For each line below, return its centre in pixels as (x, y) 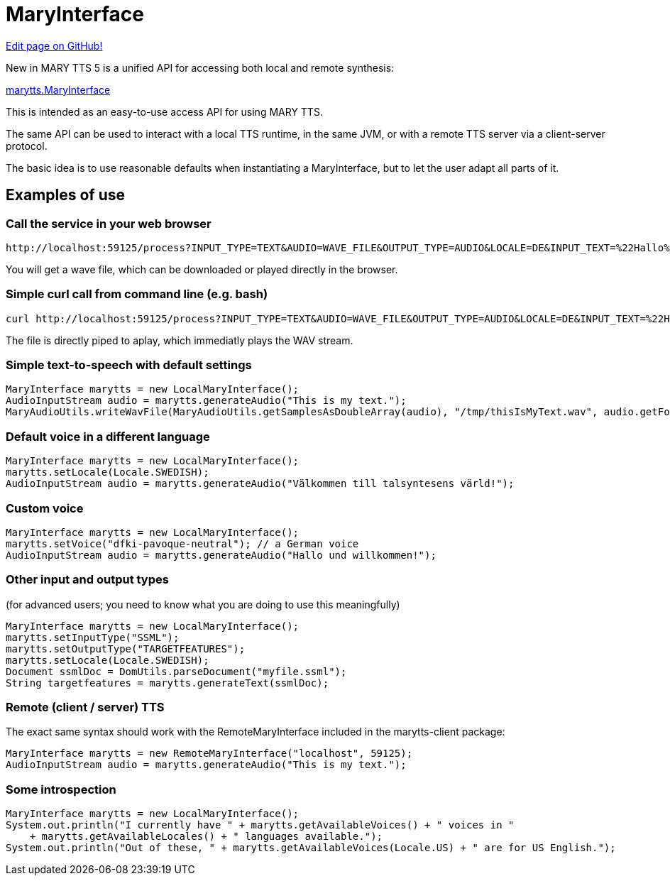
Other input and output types (87, 580)
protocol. (27, 146)
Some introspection (61, 789)
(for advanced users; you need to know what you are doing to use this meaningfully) (203, 604)
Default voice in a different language (108, 436)
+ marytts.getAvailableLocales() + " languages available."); (206, 837)
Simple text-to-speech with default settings (129, 365)
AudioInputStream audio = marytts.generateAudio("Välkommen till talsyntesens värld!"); (260, 484)
